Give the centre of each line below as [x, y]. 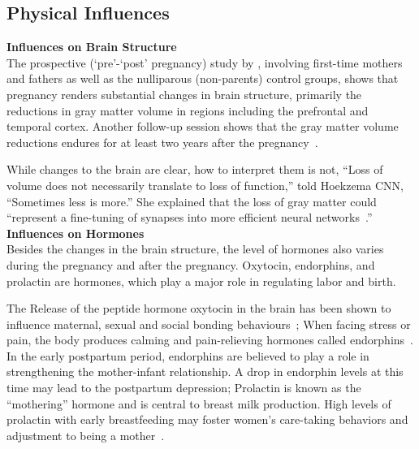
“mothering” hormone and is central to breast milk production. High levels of [199, 403]
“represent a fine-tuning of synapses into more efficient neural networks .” [190, 217]
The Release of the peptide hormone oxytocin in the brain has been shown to [199, 308]
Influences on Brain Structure [92, 47]
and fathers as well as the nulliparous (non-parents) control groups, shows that [203, 78]
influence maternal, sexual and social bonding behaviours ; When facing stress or [209, 324]
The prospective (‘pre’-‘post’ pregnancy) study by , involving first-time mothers [205, 62]
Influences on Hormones [76, 233]
